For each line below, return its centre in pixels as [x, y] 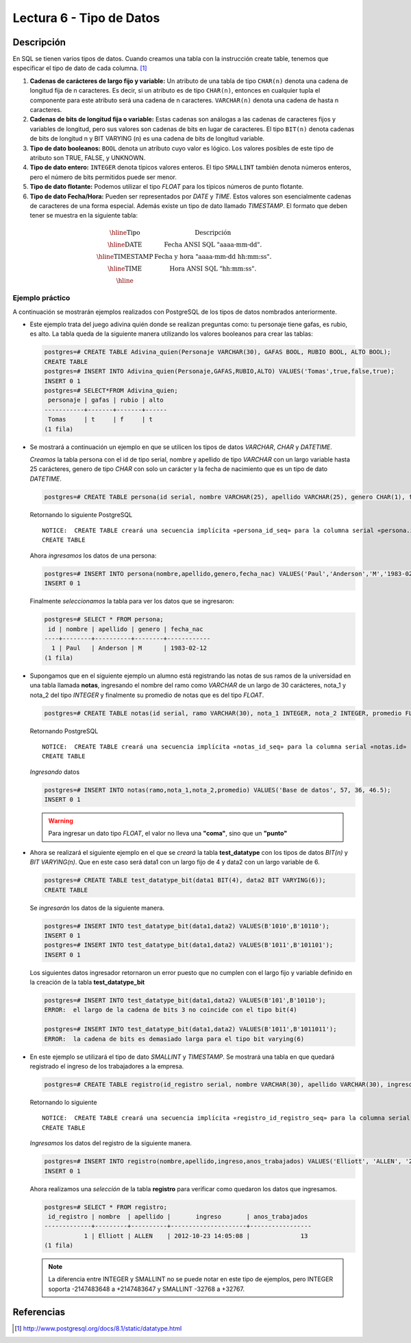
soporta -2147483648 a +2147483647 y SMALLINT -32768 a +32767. [146, 1289]
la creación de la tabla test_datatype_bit [87, 983]
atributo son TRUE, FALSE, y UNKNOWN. [88, 157]
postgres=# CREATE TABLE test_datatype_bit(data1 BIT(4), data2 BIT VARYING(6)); [185, 880]
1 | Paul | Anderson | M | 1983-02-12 [129, 648]
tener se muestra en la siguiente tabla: [84, 216]
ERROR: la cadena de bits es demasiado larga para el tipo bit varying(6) [174, 1039]
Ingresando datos [55, 772]
